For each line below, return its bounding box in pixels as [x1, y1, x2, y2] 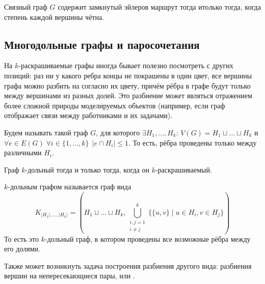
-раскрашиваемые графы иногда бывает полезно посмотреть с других [18, 60, 233, 71]
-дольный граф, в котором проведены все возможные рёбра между [45, 233, 251, 244]
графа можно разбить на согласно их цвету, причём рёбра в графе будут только [4, 80, 251, 91]
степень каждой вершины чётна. [4, 11, 104, 22]
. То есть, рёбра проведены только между [128, 137, 257, 148]
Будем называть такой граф [4, 127, 88, 137]
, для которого [96, 127, 140, 137]
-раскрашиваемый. [155, 164, 212, 175]
